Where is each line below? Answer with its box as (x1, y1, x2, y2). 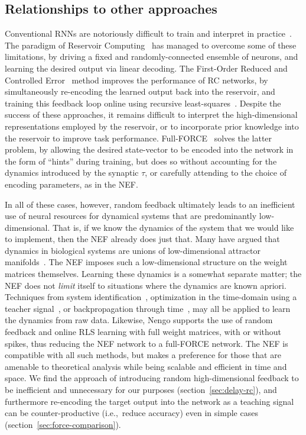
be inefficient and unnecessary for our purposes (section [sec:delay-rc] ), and (5, 384, 277, 396)
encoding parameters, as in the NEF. (5, 178, 138, 190)
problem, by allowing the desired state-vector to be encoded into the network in (5, 143, 294, 156)
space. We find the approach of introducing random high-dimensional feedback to (5, 372, 299, 384)
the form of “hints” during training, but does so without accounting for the (5, 154, 277, 167)
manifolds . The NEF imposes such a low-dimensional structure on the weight (5, 256, 288, 268)
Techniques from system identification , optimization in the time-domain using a (5, 291, 297, 303)
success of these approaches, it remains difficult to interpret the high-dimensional (5, 108, 298, 121)
